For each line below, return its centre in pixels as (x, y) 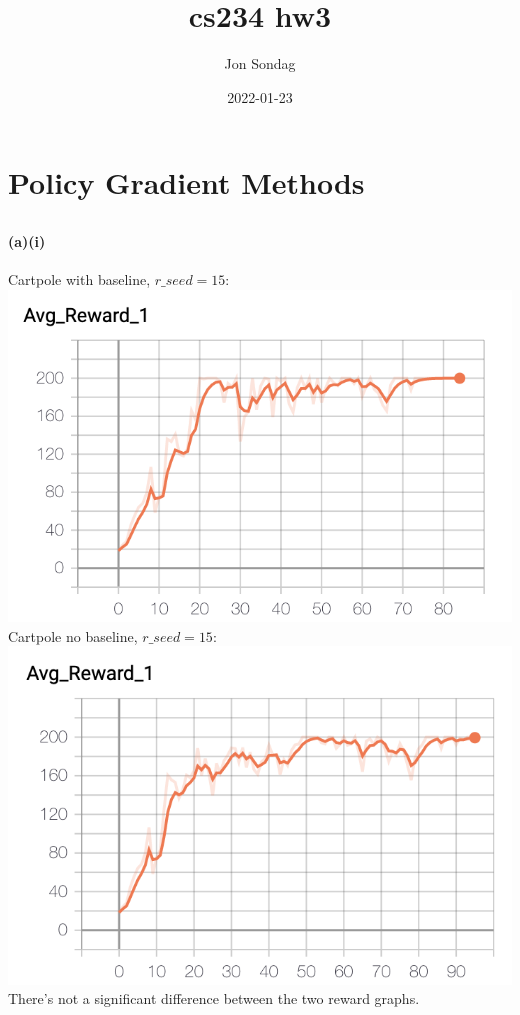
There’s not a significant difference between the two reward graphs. (214, 998)
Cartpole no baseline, (73, 635)
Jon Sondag (260, 63)
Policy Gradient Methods (186, 182)
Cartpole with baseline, (79, 279)
